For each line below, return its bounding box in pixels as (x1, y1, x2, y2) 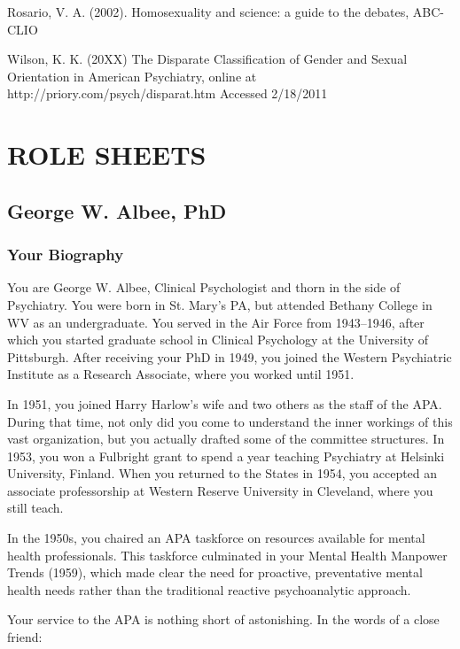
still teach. (7, 498, 64, 517)
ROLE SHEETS (7, 136, 207, 173)
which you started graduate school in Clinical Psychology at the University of (7, 330, 429, 349)
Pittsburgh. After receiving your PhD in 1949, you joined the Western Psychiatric (7, 347, 452, 366)
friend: (7, 628, 43, 646)
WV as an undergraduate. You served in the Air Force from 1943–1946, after (7, 313, 425, 331)
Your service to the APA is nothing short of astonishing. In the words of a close (7, 610, 440, 629)
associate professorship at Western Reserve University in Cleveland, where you (7, 481, 433, 499)
